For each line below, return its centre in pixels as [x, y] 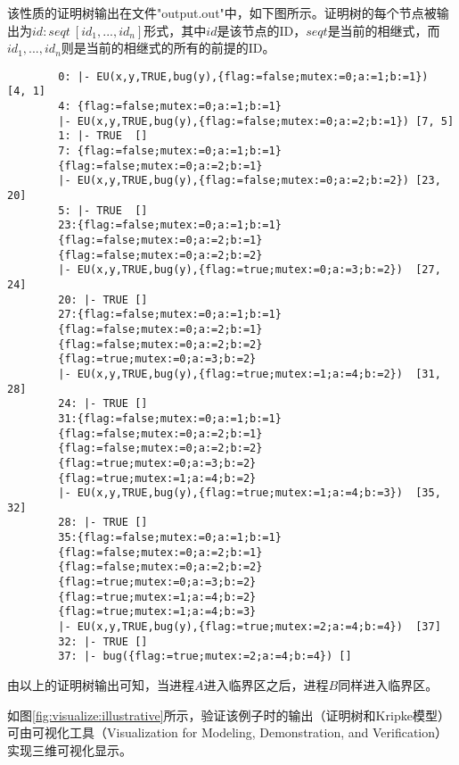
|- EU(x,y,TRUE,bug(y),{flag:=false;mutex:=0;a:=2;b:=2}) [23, [250, 181]
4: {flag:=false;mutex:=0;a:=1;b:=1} [170, 107]
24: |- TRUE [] [103, 404]
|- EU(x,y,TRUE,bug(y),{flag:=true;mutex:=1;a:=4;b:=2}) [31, [250, 374]
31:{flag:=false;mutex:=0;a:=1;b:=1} [170, 418]
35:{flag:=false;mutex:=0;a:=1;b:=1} [170, 538]
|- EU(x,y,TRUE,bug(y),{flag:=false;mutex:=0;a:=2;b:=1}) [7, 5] [256, 121]
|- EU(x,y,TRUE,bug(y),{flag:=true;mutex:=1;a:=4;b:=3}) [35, [250, 493]
